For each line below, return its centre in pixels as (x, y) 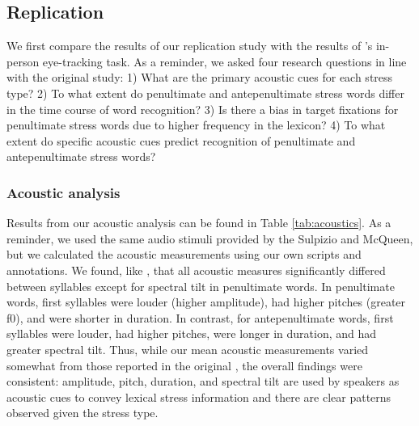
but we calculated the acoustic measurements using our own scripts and (184, 254)
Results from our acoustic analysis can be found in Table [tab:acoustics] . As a (199, 223)
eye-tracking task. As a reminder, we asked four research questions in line (224, 61)
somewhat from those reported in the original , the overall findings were (184, 365)
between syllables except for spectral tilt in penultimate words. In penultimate (201, 286)
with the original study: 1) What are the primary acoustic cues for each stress (200, 77)
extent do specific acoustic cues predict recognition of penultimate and (181, 140)
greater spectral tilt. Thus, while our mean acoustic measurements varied (188, 349)
